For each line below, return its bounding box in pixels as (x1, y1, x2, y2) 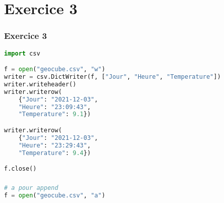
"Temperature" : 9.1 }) (18, 111, 91, 118)
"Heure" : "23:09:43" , (18, 103, 91, 111)
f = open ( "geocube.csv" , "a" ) (4, 191, 105, 199)
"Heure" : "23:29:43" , (18, 141, 91, 149)
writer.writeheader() (4, 80, 77, 88)
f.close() (4, 165, 37, 173)
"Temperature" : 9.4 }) (18, 149, 91, 157)
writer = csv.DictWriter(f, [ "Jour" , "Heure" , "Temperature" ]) (4, 73, 221, 80)
